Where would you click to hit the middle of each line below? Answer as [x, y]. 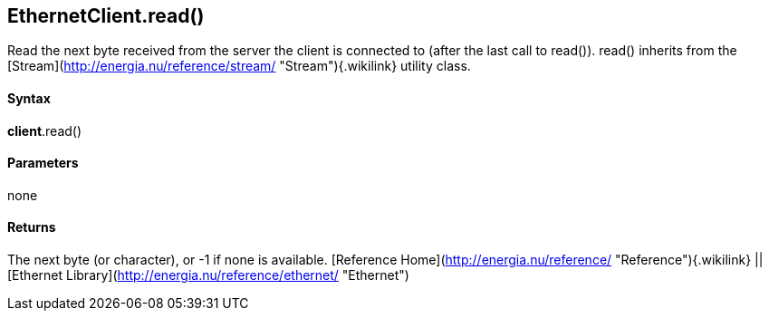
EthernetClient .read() [106, 16]
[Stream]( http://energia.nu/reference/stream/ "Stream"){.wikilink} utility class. [239, 66]
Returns [32, 227]
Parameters [43, 163]
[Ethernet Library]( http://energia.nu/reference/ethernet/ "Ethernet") [208, 275]
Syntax [29, 99]
